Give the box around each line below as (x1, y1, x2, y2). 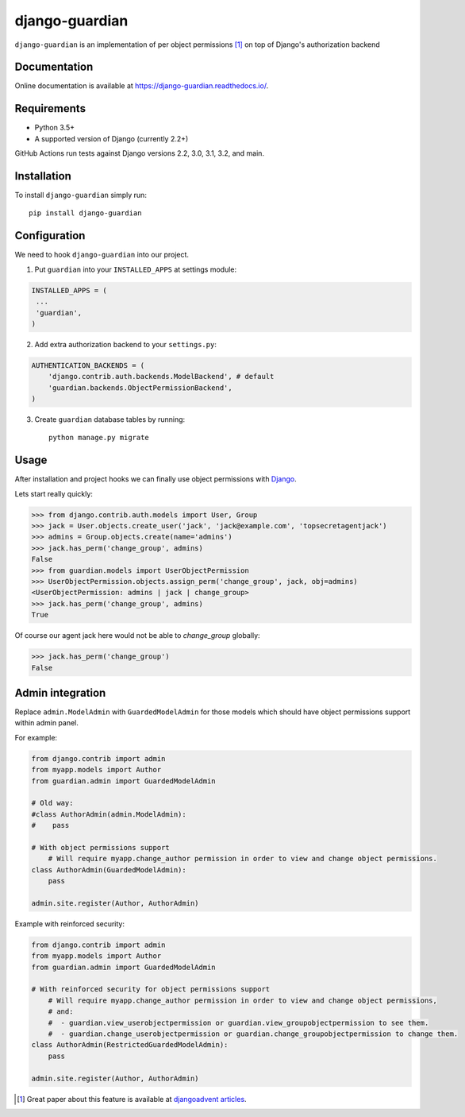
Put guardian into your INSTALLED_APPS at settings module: (34, 265, 237, 274)
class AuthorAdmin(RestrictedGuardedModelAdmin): (31, 1041, 229, 1049)
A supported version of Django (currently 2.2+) (34, 133, 189, 143)
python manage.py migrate (48, 433, 150, 443)
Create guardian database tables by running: (34, 415, 186, 424)
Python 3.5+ (34, 123, 75, 133)
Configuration (14, 229, 86, 242)
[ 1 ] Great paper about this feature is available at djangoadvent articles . (17, 1094, 247, 1103)
